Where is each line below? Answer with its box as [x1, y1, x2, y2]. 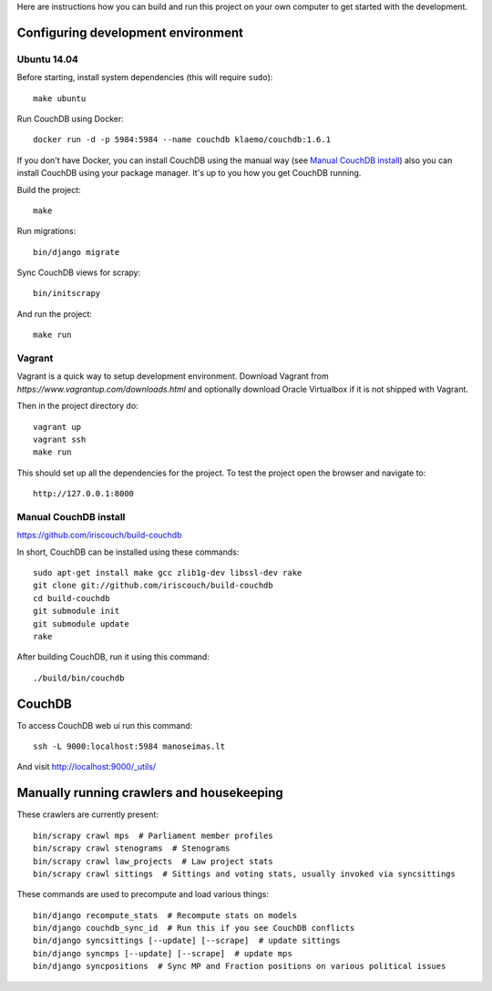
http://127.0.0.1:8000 [33, 488, 135, 499]
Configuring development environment [16, 25, 243, 40]
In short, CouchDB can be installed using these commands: [16, 547, 240, 557]
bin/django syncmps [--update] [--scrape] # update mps [33, 948, 293, 958]
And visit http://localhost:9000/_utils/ [16, 761, 157, 772]
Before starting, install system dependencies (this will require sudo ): [16, 72, 273, 83]
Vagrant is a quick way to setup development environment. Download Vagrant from [16, 371, 329, 382]
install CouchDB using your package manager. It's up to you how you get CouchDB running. [16, 168, 362, 179]
